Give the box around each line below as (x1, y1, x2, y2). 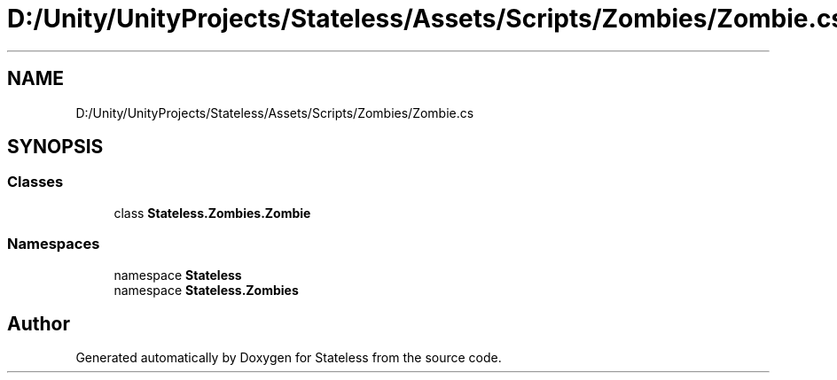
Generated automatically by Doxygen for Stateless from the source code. (75, 350, 502, 366)
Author (7, 312, 70, 335)
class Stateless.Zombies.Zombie (113, 205, 311, 221)
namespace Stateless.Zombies (113, 282, 299, 298)
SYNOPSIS (7, 136, 104, 159)
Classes (7, 173, 64, 191)
